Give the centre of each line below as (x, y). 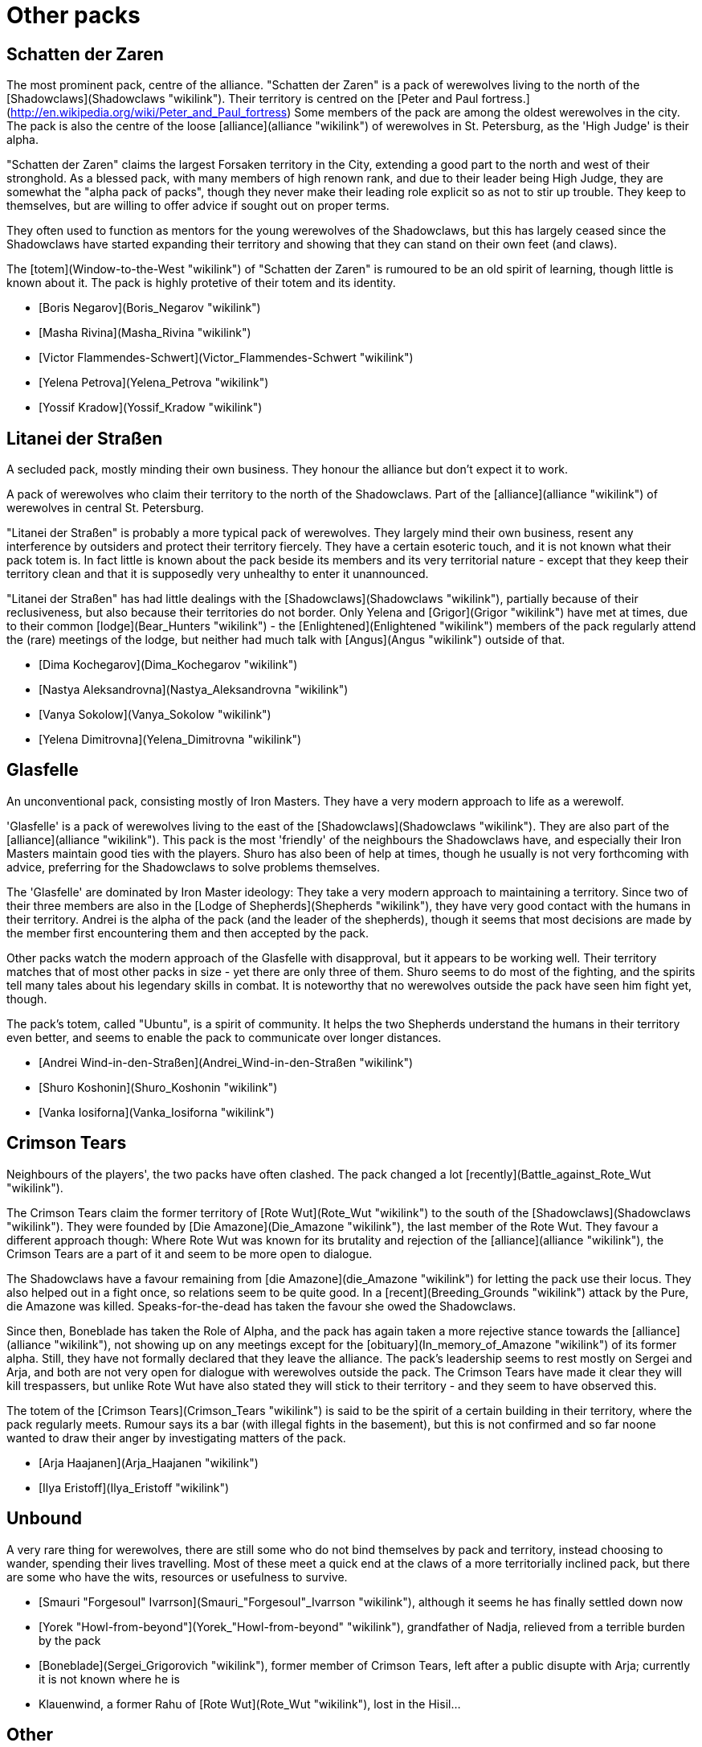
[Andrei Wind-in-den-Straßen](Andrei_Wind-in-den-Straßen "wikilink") (226, 1062)
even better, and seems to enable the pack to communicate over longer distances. (224, 1037)
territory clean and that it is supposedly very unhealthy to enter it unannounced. (218, 574)
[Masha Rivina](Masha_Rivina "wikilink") (145, 333)
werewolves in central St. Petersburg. (105, 508)
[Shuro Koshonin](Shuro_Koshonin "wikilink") (158, 1087)
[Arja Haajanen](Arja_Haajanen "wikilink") (149, 1462)
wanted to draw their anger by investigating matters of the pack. (176, 1437)
